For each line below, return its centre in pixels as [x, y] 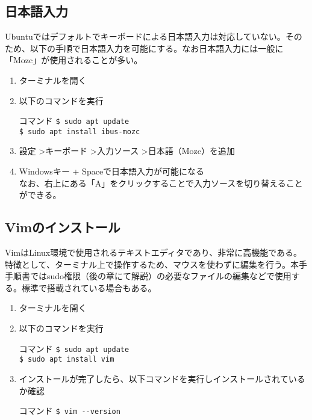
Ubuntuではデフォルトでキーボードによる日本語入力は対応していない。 [145, 36]
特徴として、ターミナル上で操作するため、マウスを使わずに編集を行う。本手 [156, 264]
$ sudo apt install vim [67, 360]
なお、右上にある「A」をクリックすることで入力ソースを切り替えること [161, 183]
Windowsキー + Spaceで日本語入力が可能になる [112, 171]
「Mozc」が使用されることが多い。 [74, 60]
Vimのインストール [63, 227]
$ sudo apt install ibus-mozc [80, 131]
